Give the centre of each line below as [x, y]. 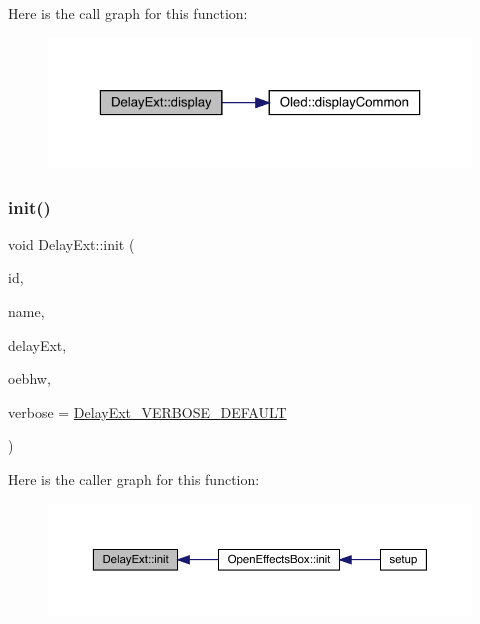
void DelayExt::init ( [71, 243]
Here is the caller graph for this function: [134, 478]
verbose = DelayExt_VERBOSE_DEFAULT [147, 411]
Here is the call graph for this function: [128, 13]
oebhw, [29, 378]
